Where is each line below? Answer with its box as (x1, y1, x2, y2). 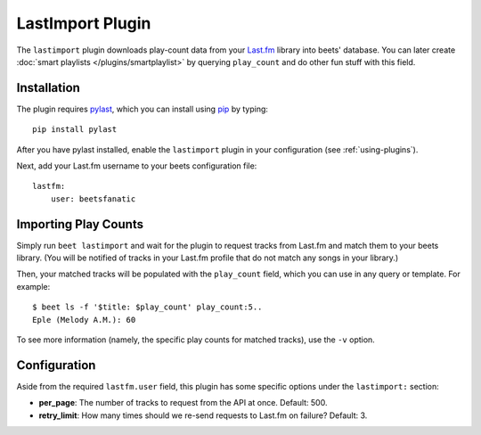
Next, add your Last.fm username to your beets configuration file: (16, 160, 257, 171)
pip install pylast (32, 125, 118, 135)
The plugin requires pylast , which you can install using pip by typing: (16, 103, 269, 114)
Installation (16, 80, 80, 95)
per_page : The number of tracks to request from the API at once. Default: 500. (38, 398, 328, 408)
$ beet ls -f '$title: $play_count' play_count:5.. (32, 302, 263, 312)
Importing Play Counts (16, 217, 144, 232)
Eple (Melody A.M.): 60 (32, 315, 136, 324)
